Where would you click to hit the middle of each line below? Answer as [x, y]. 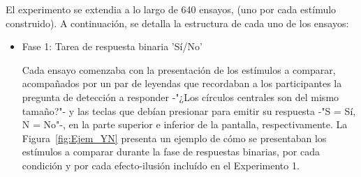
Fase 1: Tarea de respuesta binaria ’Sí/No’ [112, 46]
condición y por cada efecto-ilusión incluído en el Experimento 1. [161, 165]
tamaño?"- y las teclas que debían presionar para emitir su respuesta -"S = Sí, [189, 110]
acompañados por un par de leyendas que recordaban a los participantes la [182, 83]
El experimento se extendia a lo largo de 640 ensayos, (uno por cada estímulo [171, 9]
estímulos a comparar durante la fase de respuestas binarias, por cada [171, 152]
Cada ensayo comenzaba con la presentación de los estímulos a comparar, [179, 69]
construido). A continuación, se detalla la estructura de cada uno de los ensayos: [177, 23]
